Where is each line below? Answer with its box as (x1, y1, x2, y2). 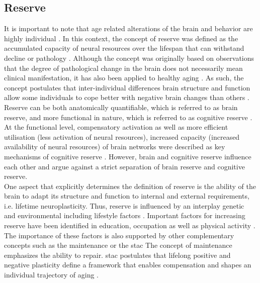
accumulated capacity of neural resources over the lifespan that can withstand (4, 43, 244, 53)
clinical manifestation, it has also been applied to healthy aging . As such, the (4, 72, 244, 83)
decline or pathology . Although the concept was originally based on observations (4, 52, 254, 63)
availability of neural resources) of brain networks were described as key (4, 141, 225, 152)
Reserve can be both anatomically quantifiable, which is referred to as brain (4, 102, 238, 112)
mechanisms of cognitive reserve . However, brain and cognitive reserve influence (4, 151, 251, 161)
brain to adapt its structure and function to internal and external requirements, (4, 191, 249, 201)
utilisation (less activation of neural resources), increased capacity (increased (4, 131, 240, 142)
